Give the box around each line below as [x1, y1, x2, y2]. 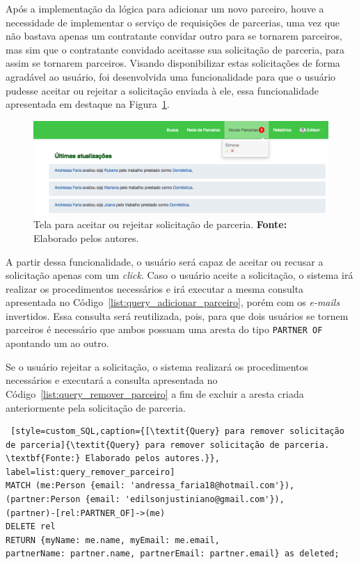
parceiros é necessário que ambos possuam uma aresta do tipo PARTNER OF [6, 322, 323, 337]
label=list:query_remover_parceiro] [6, 467, 175, 477]
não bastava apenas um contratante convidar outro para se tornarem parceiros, [6, 29, 343, 43]
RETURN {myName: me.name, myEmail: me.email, [6, 535, 220, 545]
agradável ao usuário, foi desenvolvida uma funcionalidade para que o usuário [6, 69, 336, 83]
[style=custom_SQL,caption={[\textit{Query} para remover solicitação [10, 426, 344, 437]
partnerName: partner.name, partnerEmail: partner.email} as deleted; [6, 549, 340, 559]
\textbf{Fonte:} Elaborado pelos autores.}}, [6, 453, 220, 464]
